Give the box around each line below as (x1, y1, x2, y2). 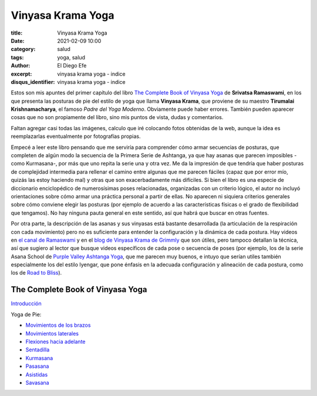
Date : (11, 37, 25, 44)
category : (11, 46, 36, 53)
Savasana (25, 379, 49, 386)
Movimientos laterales (25, 330, 79, 337)
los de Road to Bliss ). (11, 269, 62, 276)
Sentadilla (25, 346, 50, 353)
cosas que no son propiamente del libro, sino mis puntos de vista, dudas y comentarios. (11, 114, 224, 121)
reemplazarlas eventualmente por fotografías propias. (11, 133, 141, 140)
